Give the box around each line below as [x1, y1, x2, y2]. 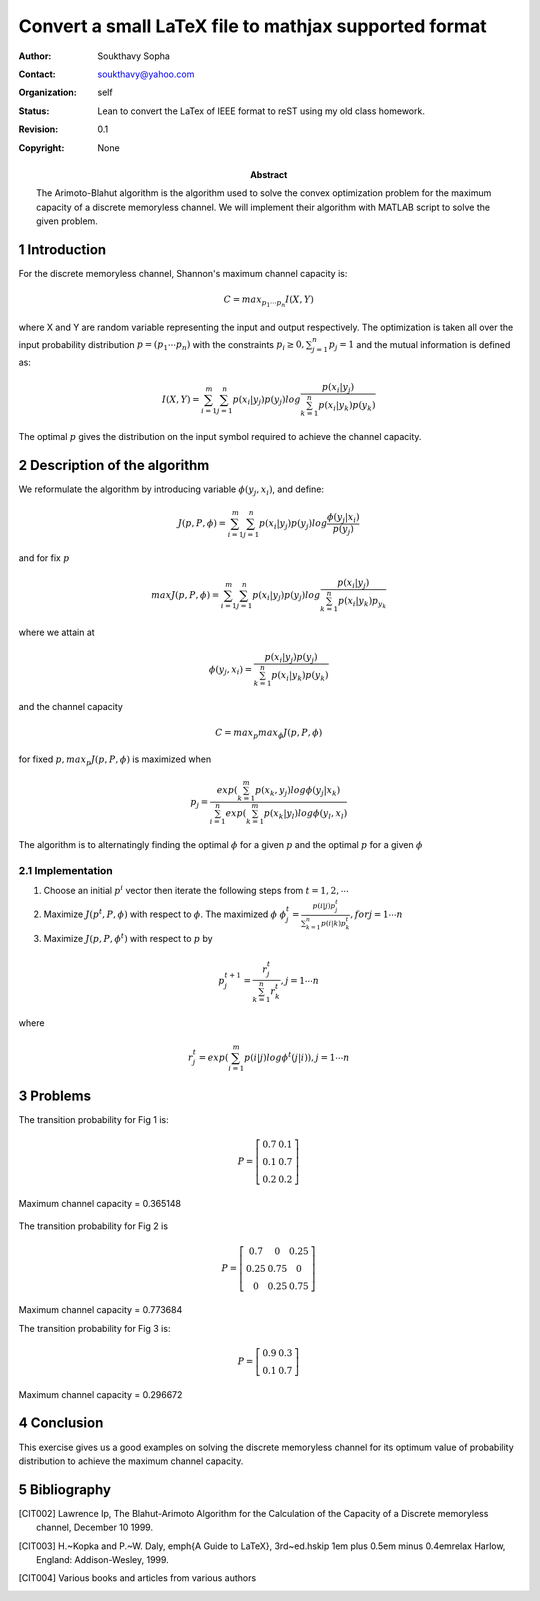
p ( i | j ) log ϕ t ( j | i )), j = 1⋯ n [243, 1050, 350, 1063]
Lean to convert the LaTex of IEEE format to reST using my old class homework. [97, 105, 425, 117]
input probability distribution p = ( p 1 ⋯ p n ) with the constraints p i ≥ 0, [18, 338, 305, 353]
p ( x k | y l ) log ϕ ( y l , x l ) [263, 808, 348, 822]
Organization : [18, 86, 77, 99]
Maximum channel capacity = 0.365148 [18, 1197, 182, 1209]
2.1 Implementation [18, 863, 114, 877]
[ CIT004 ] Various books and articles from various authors [18, 1572, 257, 1584]
